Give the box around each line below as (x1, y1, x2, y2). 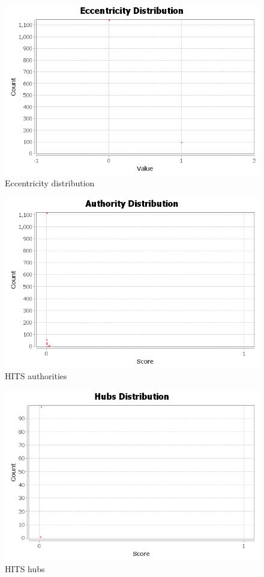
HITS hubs (5, 562, 45, 575)
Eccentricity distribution (5, 177, 95, 189)
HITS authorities (5, 370, 67, 382)
